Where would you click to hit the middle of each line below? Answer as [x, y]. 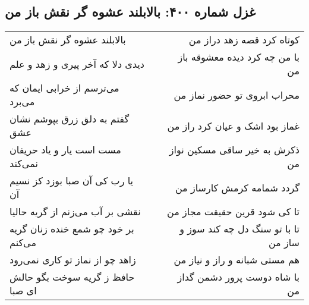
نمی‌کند [24, 163]
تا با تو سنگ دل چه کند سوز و [239, 229]
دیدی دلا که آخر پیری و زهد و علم [77, 64]
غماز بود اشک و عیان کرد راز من [233, 125]
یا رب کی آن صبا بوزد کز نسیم [72, 181]
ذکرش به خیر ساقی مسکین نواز [234, 150]
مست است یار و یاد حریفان [65, 150]
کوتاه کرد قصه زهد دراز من [244, 40]
